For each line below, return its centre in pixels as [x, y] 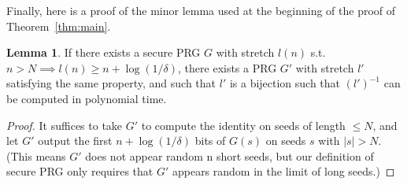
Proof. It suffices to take [65, 125]
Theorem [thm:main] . [59, 26]
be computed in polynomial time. [87, 98]
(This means [36, 155]
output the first [75, 141]
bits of [210, 141]
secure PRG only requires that [80, 171]
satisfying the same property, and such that [111, 83]
